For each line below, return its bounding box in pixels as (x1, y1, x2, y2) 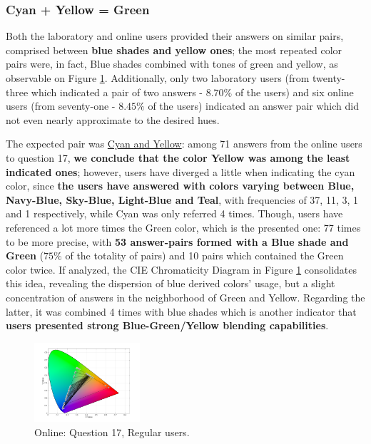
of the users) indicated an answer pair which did (148, 98, 359, 113)
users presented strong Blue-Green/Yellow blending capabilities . (6, 318, 329, 333)
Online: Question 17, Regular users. (34, 424, 190, 439)
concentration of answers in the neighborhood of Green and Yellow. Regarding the (6, 289, 365, 304)
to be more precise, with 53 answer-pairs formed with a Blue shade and (6, 234, 349, 249)
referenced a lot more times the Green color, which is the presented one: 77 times (6, 220, 361, 234)
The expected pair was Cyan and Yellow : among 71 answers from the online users (6, 136, 362, 151)
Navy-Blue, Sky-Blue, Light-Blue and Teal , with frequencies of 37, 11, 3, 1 (6, 192, 359, 207)
